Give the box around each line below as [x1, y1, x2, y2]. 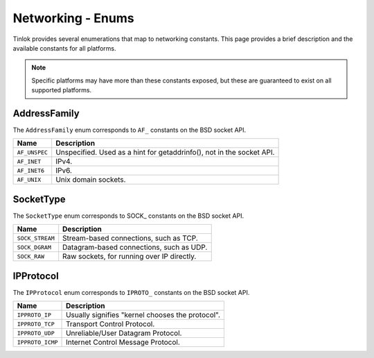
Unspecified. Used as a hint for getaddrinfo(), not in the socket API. [55, 148, 275, 157]
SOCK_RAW [17, 253, 45, 260]
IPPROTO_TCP [17, 320, 55, 327]
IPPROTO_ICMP [17, 339, 58, 346]
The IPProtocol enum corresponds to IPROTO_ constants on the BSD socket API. [12, 288, 250, 296]
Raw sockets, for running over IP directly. [62, 252, 197, 262]
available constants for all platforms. [12, 44, 116, 52]
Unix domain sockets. [55, 175, 126, 185]
